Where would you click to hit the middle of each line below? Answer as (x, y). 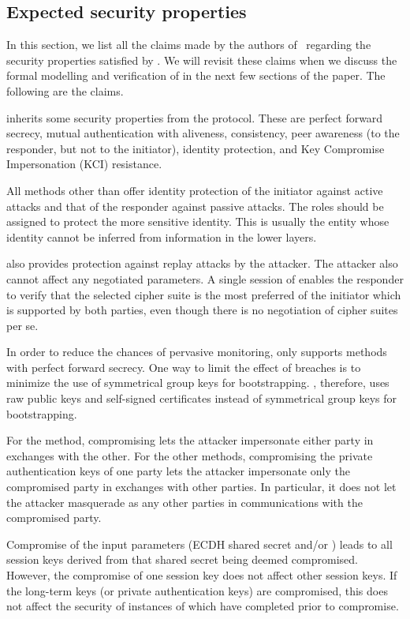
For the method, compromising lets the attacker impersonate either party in (190, 440)
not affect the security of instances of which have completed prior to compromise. (203, 606)
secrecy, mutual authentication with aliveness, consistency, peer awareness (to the (203, 133)
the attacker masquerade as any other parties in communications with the (184, 502)
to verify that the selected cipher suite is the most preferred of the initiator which (204, 294)
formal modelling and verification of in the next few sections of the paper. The (196, 75)
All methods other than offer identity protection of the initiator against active (195, 190)
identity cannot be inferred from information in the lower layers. (162, 236)
